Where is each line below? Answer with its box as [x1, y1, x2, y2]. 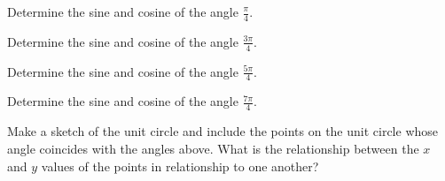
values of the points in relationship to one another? [41, 156, 319, 175]
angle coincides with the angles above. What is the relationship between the [7, 139, 419, 157]
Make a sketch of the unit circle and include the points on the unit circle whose [7, 122, 439, 140]
